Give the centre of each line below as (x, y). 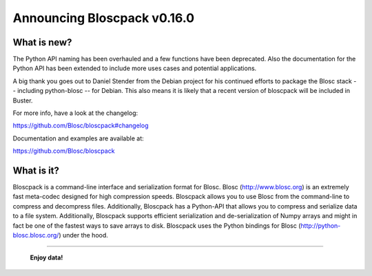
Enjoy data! (46, 257)
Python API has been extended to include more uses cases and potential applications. (135, 68)
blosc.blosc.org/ (36, 235)
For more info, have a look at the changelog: (75, 113)
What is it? (36, 171)
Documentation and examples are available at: (78, 138)
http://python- (321, 225)
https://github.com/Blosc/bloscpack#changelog (81, 126)
